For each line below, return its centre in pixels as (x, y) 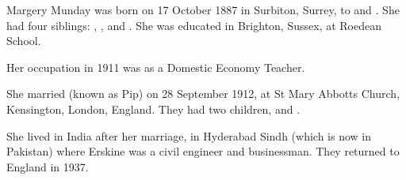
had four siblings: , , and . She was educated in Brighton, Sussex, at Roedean (194, 25)
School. (24, 41)
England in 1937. (48, 166)
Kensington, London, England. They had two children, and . (153, 109)
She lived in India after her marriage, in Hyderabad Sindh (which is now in (189, 135)
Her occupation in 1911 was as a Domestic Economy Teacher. (156, 67)
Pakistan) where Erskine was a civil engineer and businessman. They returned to (203, 151)
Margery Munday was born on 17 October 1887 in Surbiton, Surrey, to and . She (203, 9)
